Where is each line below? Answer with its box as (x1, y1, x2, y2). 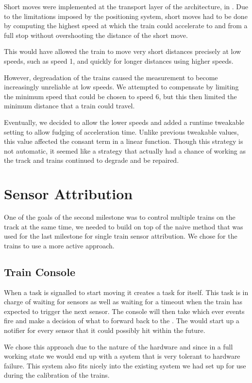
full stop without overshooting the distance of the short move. (4, 30, 188, 40)
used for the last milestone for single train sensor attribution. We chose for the (4, 231, 237, 241)
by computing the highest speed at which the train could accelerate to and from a (4, 20, 248, 31)
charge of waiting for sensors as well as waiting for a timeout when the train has (4, 296, 243, 307)
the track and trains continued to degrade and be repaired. (4, 155, 179, 165)
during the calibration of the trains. (4, 370, 110, 380)
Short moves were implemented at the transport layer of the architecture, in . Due (4, 1, 249, 11)
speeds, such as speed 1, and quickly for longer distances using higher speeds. (4, 55, 234, 66)
